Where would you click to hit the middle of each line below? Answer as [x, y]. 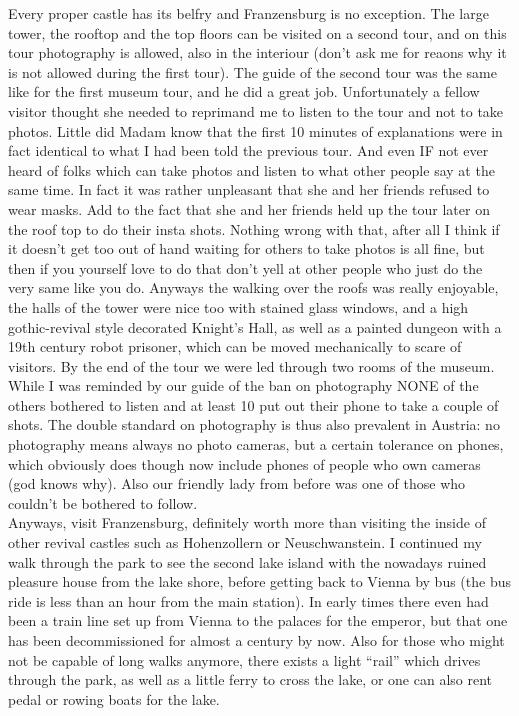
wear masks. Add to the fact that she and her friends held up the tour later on [249, 208]
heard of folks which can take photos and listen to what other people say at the [251, 169]
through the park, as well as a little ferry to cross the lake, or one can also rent [250, 679]
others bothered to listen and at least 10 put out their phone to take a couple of [253, 404]
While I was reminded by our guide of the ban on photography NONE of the [243, 385]
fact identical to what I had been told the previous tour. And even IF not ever [248, 150]
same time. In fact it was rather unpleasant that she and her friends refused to [249, 189]
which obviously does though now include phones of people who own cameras [244, 463]
